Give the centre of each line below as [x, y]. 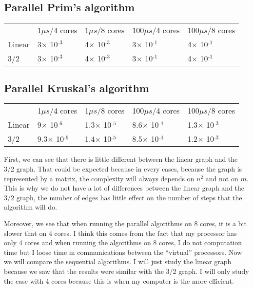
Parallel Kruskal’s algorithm [77, 87]
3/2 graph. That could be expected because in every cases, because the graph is [123, 169]
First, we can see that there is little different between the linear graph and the [121, 159]
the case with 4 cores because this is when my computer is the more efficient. [119, 280]
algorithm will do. [30, 207]
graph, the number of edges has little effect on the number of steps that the [129, 197]
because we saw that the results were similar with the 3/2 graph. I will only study [126, 271]
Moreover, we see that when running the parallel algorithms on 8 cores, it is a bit [125, 223]
